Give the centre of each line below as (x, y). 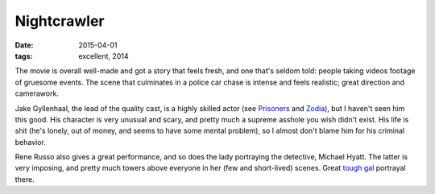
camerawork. (37, 93)
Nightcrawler (60, 21)
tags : (24, 56)
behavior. (30, 142)
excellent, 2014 (104, 56)
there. (25, 179)
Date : (24, 45)
